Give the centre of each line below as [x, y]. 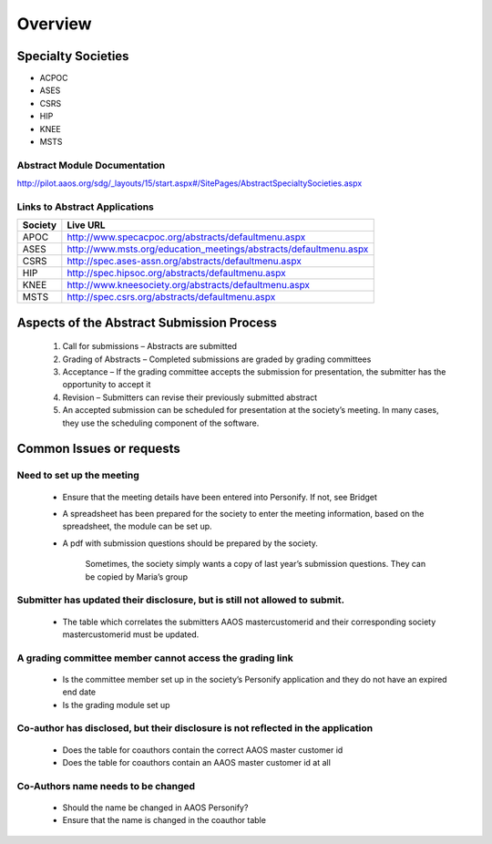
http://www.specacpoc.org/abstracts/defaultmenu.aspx [186, 237]
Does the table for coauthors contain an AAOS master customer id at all [197, 762]
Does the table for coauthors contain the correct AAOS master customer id [203, 750]
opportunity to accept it [107, 385]
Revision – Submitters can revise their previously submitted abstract [190, 397]
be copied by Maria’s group [137, 576]
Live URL [86, 225]
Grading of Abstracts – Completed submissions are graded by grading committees [217, 359]
